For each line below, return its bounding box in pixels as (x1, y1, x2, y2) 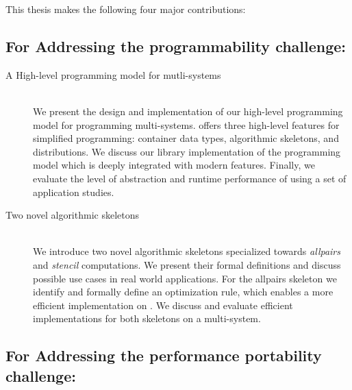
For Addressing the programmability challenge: (5, 35, 347, 56)
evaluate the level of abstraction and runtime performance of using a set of (33, 171, 347, 185)
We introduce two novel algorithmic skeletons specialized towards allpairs (33, 244, 340, 258)
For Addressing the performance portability (5, 345, 322, 366)
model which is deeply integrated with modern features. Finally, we (33, 158, 315, 172)
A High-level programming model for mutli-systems (5, 67, 221, 82)
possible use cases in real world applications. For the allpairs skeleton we (33, 271, 337, 285)
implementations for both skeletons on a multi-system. (33, 311, 261, 326)
